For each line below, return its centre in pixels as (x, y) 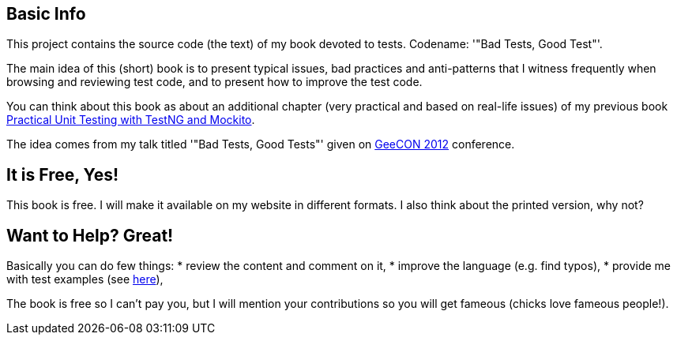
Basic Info (46, 14)
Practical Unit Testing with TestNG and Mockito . (131, 120)
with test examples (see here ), (85, 279)
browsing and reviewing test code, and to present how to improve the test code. (214, 82)
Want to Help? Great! (90, 235)
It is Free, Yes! (63, 174)
